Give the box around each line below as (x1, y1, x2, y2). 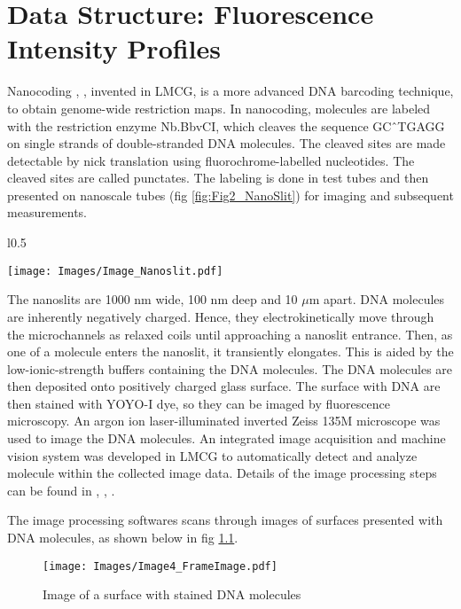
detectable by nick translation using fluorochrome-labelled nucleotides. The (7, 151, 415, 169)
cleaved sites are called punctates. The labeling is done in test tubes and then (7, 168, 429, 187)
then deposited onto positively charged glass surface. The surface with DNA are (7, 377, 441, 395)
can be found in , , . (7, 480, 115, 499)
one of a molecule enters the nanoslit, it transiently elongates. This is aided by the (7, 342, 454, 361)
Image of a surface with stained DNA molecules (43, 585, 301, 604)
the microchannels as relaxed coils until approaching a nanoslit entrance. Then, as (7, 324, 453, 343)
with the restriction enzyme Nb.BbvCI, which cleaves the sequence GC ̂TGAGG (7, 116, 445, 135)
